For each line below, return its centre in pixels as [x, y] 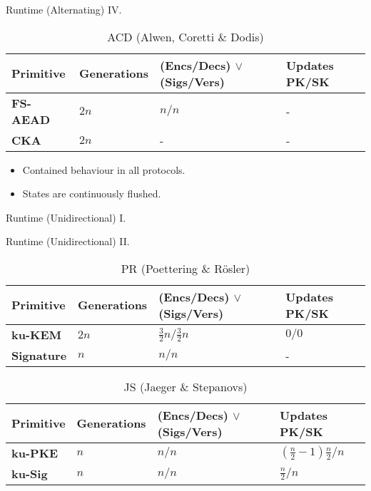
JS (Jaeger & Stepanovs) [185, 386]
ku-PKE [35, 453]
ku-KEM [37, 334]
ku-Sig [30, 473]
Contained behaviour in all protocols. [104, 169]
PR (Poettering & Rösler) [185, 268]
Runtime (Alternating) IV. [64, 9]
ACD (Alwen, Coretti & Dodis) [185, 36]
